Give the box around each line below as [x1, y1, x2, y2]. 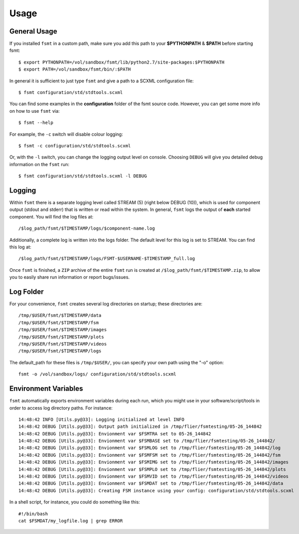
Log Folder [9, 287, 44, 296]
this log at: [9, 244, 31, 250]
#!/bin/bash [18, 511, 48, 517]
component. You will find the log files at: [9, 213, 94, 219]
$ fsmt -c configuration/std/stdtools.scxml [18, 143, 131, 148]
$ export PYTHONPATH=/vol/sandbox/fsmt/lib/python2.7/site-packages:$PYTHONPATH [18, 59, 225, 65]
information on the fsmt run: [9, 161, 70, 167]
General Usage [9, 27, 58, 36]
